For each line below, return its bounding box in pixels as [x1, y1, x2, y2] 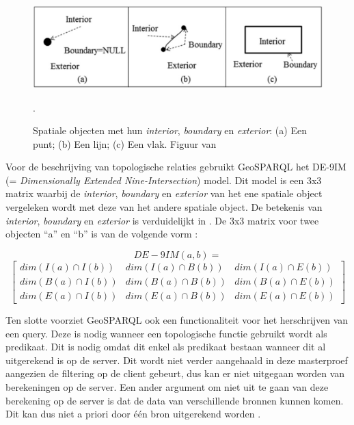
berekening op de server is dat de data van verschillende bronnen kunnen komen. [5, 393, 344, 407]
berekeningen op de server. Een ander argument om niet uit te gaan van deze [5, 379, 329, 394]
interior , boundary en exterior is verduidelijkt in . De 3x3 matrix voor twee [5, 213, 319, 227]
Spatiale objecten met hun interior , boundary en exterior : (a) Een [33, 123, 307, 138]
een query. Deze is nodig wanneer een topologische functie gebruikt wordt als [5, 326, 327, 340]
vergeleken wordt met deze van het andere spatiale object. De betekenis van [5, 200, 323, 214]
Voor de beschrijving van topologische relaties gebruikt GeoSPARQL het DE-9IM [5, 159, 346, 174]
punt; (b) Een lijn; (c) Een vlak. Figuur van [33, 136, 217, 151]
